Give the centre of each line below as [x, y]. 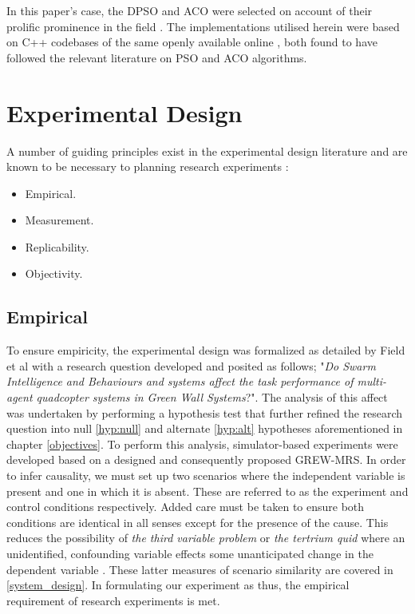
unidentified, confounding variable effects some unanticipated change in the [190, 553]
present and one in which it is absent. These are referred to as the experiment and [207, 491]
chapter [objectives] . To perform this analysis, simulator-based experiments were [202, 444]
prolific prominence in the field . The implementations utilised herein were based [203, 26]
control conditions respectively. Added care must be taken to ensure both [186, 507]
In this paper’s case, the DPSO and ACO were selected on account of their [190, 10]
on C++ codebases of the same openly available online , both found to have [192, 42]
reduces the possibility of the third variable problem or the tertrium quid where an [206, 538]
